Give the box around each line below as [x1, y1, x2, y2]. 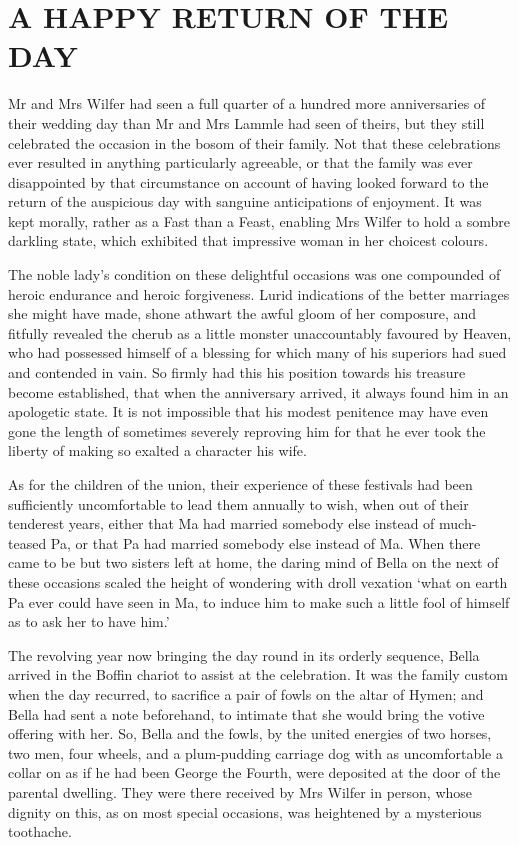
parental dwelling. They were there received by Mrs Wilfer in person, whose [8, 781, 473, 802]
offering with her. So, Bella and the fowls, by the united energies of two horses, [8, 723, 492, 744]
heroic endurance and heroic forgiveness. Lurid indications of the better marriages [8, 283, 510, 304]
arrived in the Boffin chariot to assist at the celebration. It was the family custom [8, 664, 509, 685]
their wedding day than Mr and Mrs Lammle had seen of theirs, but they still [8, 112, 485, 133]
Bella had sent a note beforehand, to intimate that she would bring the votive [8, 703, 485, 724]
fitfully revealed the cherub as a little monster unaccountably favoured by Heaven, [8, 322, 512, 343]
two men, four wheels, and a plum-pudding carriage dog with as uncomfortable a [8, 742, 503, 763]
